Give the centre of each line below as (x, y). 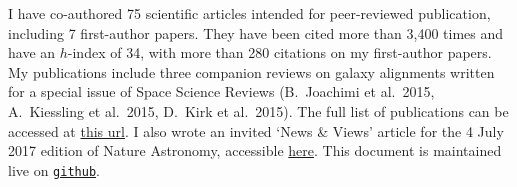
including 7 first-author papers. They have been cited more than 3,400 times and (256, 32)
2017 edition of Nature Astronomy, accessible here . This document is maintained (255, 150)
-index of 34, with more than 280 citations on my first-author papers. (279, 52)
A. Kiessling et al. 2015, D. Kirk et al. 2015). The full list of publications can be (258, 110)
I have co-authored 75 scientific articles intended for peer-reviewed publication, (249, 13)
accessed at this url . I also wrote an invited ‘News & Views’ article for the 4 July (256, 130)
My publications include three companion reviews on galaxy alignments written (251, 71)
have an (32, 52)
